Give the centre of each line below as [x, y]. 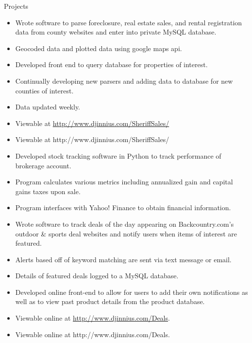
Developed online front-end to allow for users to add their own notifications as [132, 292]
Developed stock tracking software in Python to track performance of [118, 155]
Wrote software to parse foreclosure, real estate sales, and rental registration [129, 22]
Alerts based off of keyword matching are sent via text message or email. [123, 259]
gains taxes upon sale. [48, 191]
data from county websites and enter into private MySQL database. [116, 32]
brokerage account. [43, 165]
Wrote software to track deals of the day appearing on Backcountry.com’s [125, 224]
